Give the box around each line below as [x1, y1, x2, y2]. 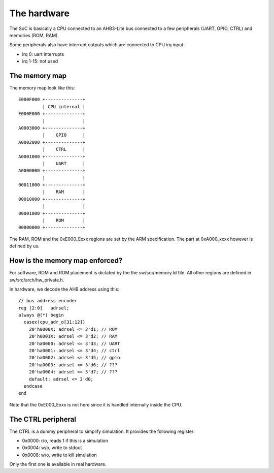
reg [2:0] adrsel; [18, 305, 70, 311]
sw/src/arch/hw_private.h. [9, 277, 64, 283]
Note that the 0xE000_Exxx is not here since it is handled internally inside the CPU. [9, 401, 183, 407]
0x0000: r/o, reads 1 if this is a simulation [22, 437, 109, 444]
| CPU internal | [42, 104, 86, 109]
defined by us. [9, 243, 40, 249]
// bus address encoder [18, 298, 78, 304]
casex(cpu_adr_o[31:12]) [23, 319, 86, 325]
